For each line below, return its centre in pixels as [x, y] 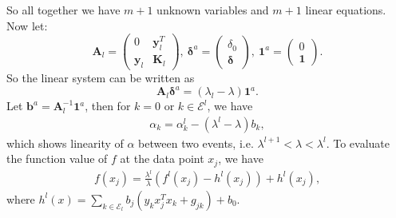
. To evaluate [358, 143]
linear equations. [346, 10]
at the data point [162, 159]
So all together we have [63, 10]
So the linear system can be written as [101, 77]
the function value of [57, 159]
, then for [108, 106]
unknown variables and [213, 10]
